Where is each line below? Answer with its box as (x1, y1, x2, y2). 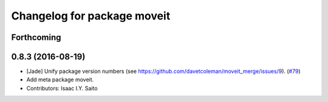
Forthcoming (11, 32, 61, 42)
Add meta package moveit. (26, 76, 94, 83)
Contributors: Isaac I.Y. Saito (26, 84, 98, 92)
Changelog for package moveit (11, 9, 171, 22)
